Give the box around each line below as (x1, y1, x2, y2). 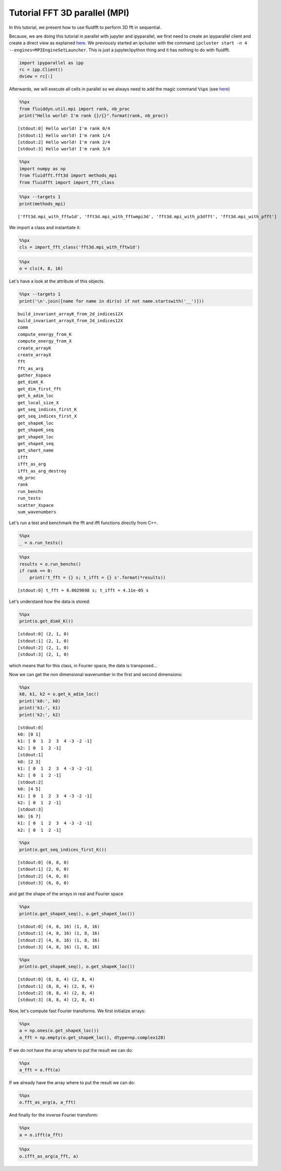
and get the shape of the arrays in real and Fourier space (9, 891, 124, 897)
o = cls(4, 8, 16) (19, 266, 63, 271)
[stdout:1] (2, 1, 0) (18, 638, 69, 644)
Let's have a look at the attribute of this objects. (9, 278, 105, 284)
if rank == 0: (19, 568, 53, 574)
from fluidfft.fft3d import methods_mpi (19, 173, 117, 178)
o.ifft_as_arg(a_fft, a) (19, 1153, 79, 1159)
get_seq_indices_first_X (18, 413, 77, 419)
